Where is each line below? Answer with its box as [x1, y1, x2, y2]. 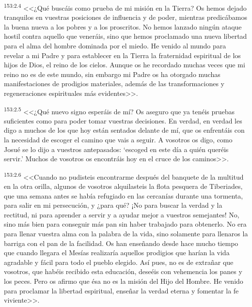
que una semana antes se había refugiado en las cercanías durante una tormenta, [4, 190, 243, 200]
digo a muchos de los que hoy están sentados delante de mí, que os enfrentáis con [4, 125, 245, 135]
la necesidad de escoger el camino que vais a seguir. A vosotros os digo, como [4, 135, 233, 145]
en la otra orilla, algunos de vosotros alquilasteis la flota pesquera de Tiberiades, [4, 181, 243, 191]
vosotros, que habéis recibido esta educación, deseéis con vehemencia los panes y [4, 266, 242, 276]
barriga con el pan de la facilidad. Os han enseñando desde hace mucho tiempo [4, 238, 238, 248]
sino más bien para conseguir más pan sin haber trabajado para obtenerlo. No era [4, 219, 247, 229]
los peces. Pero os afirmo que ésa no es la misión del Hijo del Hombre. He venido [4, 276, 243, 286]
